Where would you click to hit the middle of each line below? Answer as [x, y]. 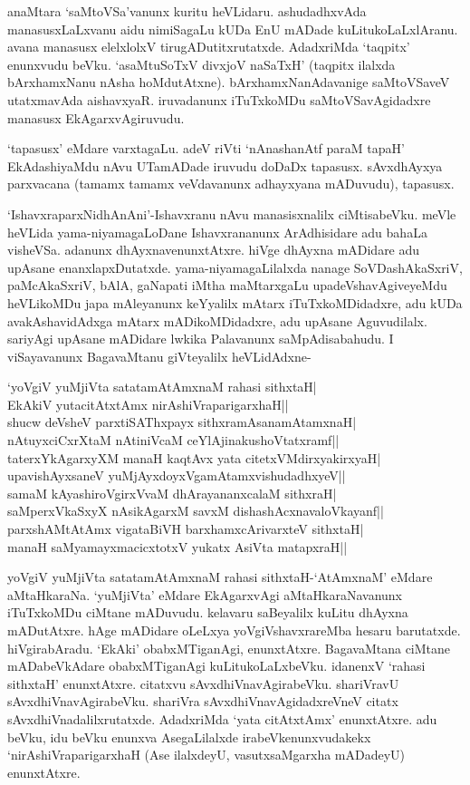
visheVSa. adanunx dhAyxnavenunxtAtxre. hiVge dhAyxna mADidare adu [214, 250]
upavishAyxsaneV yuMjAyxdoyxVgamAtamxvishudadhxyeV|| [177, 475]
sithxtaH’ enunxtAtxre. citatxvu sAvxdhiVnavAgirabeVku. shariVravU [203, 683]
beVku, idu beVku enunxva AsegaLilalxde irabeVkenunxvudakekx [189, 737]
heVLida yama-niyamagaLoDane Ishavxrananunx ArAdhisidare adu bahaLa [217, 232]
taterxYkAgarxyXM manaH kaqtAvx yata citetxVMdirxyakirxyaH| [194, 457]
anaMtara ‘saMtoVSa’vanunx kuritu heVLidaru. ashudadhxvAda [187, 11]
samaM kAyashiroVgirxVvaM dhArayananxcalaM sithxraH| [172, 493]
